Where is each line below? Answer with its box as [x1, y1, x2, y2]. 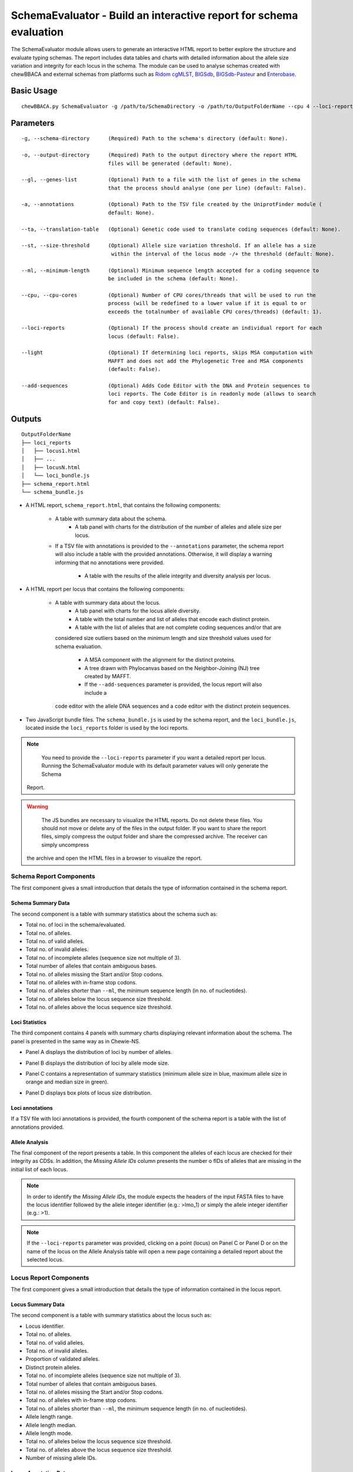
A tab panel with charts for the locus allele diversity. [75, 607, 201, 615]
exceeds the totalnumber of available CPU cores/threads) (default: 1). [108, 308, 322, 315]
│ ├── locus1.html [21, 447, 81, 455]
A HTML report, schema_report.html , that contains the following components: [25, 502, 221, 509]
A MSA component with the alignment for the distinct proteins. [84, 657, 236, 664]
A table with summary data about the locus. [55, 599, 161, 606]
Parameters [11, 118, 55, 128]
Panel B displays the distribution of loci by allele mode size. [25, 1059, 169, 1066]
